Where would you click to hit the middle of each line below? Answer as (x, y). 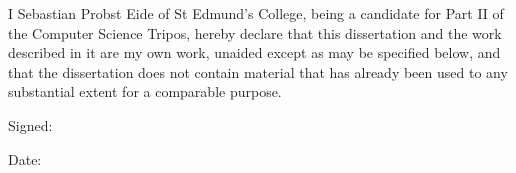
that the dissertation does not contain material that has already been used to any (258, 71)
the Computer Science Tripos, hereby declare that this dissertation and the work (255, 32)
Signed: (30, 124)
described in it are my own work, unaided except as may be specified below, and (254, 52)
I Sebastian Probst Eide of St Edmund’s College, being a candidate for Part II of (256, 13)
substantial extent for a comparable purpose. (145, 91)
